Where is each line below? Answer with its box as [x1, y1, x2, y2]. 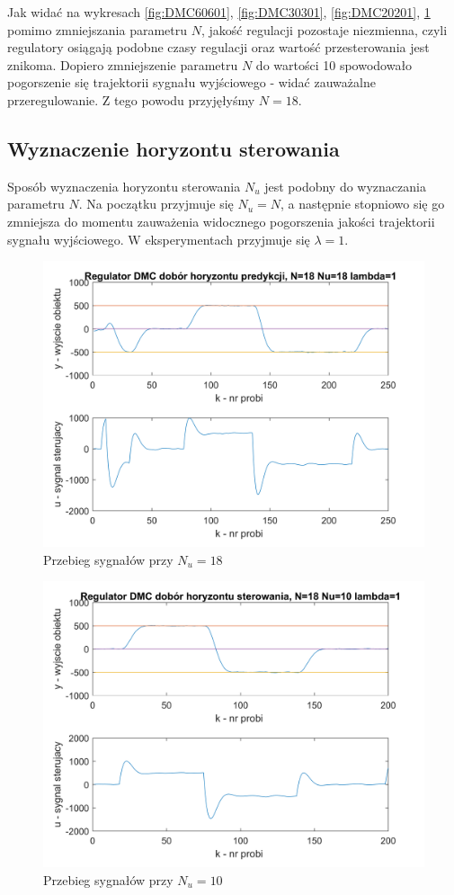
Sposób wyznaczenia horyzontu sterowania [7, 176, 241, 195]
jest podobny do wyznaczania [264, 176, 426, 195]
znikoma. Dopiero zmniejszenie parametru [7, 55, 238, 74]
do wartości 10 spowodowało [255, 55, 413, 74]
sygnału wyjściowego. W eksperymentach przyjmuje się [7, 229, 310, 248]
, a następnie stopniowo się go [280, 194, 445, 213]
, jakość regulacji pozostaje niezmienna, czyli [200, 20, 448, 39]
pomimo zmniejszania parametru [7, 20, 188, 39]
